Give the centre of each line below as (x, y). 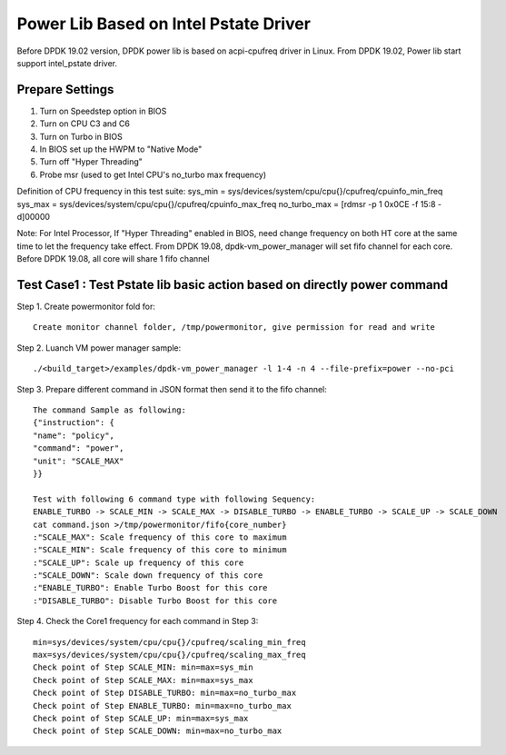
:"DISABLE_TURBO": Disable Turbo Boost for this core (155, 601)
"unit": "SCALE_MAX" (79, 461)
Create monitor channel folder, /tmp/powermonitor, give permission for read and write (234, 328)
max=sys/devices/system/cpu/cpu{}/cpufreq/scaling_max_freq (169, 655)
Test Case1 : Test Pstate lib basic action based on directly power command (233, 285)
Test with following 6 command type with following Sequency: (174, 499)
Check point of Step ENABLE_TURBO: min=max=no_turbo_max (163, 705)
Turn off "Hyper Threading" (91, 162)
